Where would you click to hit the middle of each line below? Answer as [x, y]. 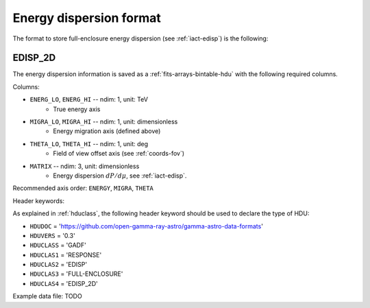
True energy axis [77, 109]
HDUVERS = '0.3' [52, 235]
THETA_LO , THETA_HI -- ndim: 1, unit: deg [89, 143]
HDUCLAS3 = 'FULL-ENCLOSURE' [76, 274]
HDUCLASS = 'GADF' [58, 245]
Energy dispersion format [87, 18]
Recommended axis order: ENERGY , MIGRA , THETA [83, 188]
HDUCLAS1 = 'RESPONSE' [66, 254]
